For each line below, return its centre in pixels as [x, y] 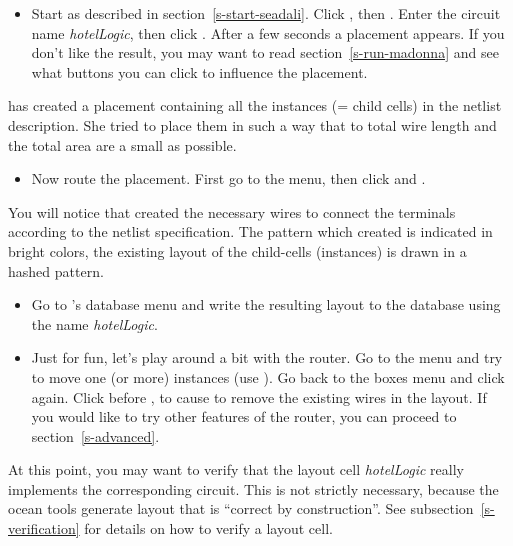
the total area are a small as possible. [122, 144]
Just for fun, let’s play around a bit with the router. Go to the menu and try [267, 357]
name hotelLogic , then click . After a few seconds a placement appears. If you [268, 32]
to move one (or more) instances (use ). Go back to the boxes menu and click [268, 376]
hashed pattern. [56, 270]
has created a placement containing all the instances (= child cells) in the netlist [255, 105]
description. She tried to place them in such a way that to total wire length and [252, 124]
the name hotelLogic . [94, 323]
